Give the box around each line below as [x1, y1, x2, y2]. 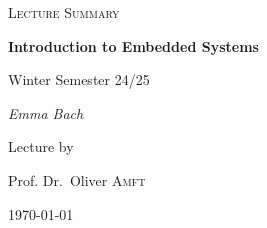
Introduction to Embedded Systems [8, 35, 259, 56]
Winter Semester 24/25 [8, 69, 150, 90]
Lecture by [8, 136, 74, 157]
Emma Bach [8, 102, 84, 123]
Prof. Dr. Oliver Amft [8, 169, 146, 190]
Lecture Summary [8, 2, 120, 22]
